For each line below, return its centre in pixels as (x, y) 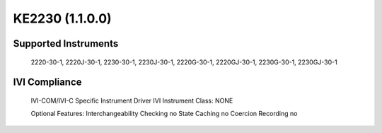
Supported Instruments (66, 44)
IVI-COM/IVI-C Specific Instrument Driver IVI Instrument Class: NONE (132, 100)
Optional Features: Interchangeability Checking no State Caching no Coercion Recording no (164, 114)
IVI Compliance (47, 82)
